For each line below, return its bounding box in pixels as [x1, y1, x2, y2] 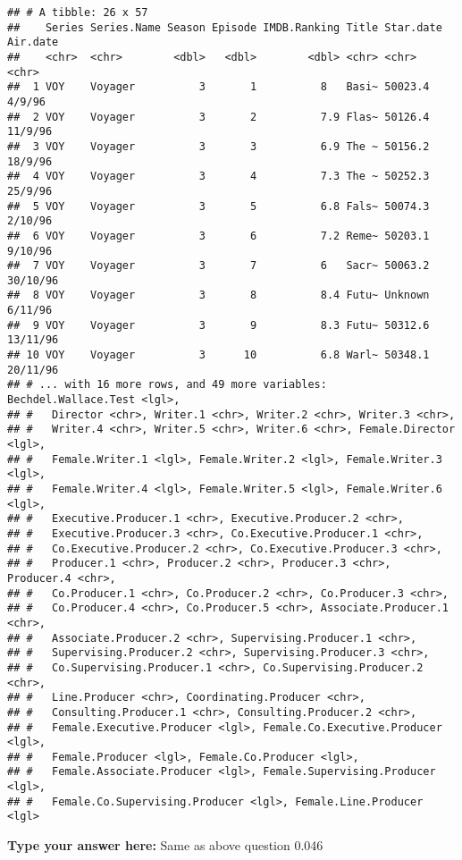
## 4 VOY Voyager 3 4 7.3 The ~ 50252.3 [7, 170, 430, 183]
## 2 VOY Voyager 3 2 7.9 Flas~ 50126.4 [7, 110, 430, 123]
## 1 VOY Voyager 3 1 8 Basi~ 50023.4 [7, 80, 430, 94]
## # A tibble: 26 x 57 [7, 6, 148, 19]
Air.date [7, 36, 59, 49]
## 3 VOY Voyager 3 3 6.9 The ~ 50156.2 [7, 139, 430, 153]
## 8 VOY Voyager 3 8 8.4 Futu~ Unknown [7, 289, 430, 302]
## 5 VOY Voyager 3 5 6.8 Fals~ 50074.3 [7, 199, 430, 213]
